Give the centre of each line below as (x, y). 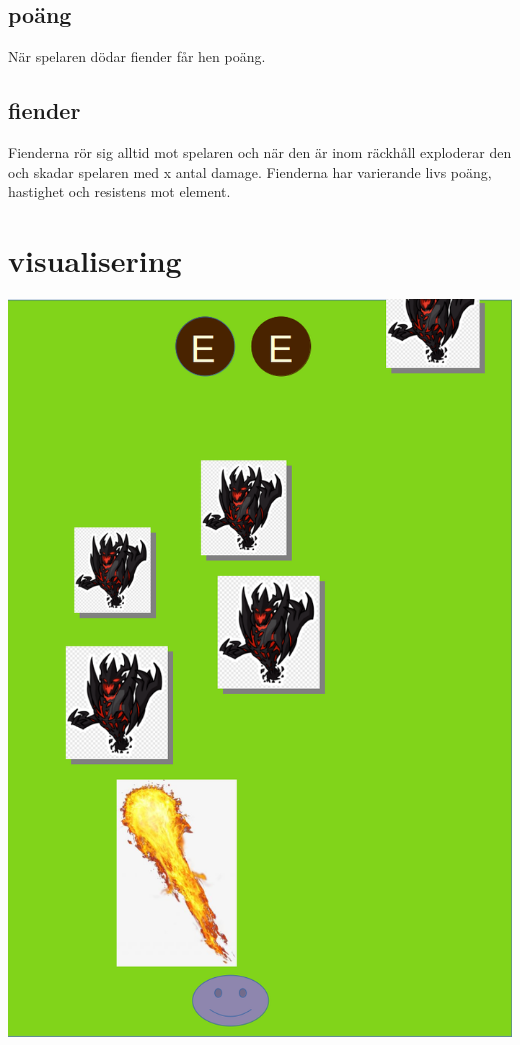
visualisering (95, 259)
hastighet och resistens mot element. (119, 191)
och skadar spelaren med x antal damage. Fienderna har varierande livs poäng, (250, 171)
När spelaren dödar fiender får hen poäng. (137, 56)
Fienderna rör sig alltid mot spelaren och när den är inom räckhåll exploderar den (260, 152)
